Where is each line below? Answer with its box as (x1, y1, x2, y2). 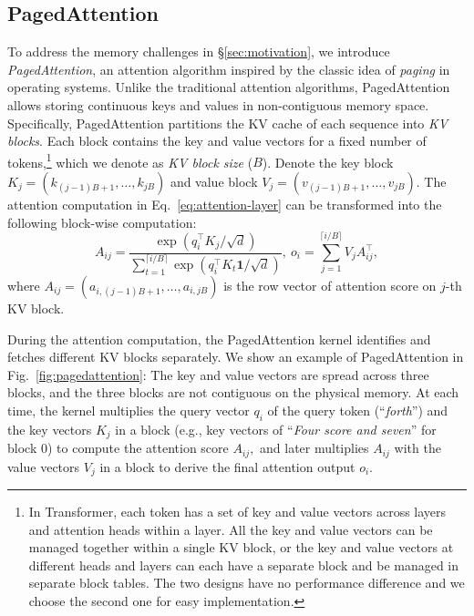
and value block (170, 172, 258, 191)
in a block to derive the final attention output (99, 457, 355, 476)
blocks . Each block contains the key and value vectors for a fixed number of (7, 131, 427, 150)
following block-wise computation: (7, 212, 197, 231)
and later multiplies (260, 438, 369, 457)
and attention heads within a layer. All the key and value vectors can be (28, 519, 433, 539)
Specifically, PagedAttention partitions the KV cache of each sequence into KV (7, 113, 448, 132)
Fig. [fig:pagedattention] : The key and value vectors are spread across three (7, 364, 429, 384)
